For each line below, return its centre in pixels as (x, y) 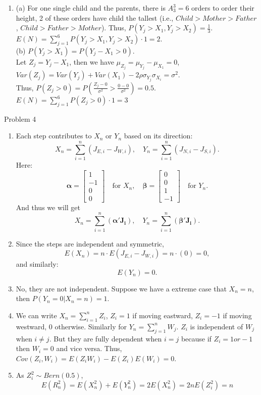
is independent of (217, 326)
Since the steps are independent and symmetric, (90, 243)
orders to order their (223, 8)
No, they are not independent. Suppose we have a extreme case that (121, 288)
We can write (36, 315)
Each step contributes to (54, 136)
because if (196, 338)
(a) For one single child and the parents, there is (91, 8)
